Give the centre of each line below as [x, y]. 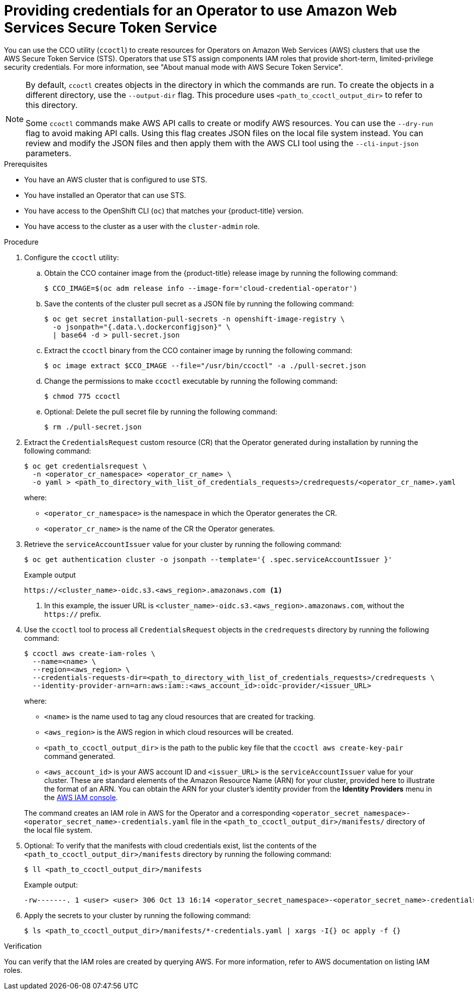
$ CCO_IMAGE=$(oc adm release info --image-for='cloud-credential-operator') [201, 288]
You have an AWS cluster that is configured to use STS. [116, 179]
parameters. [48, 153]
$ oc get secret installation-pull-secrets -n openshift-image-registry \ [195, 319]
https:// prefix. [73, 614]
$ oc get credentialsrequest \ [86, 466]
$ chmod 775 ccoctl [82, 396]
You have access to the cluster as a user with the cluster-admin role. [142, 226]
